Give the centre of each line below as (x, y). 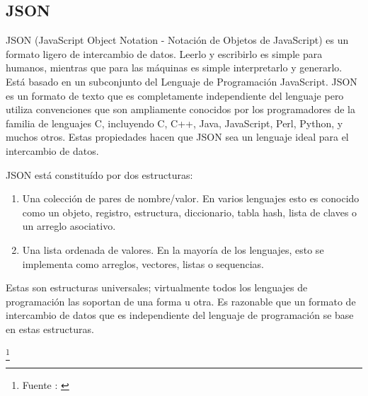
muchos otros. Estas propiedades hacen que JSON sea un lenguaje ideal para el (177, 137)
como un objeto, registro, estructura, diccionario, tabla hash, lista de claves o (190, 212)
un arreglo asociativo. (69, 226)
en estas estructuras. (50, 328)
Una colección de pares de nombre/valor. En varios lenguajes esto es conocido (191, 198)
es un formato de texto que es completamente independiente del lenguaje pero (175, 95)
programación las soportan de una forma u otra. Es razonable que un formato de (181, 301)
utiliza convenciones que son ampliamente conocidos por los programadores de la (181, 109)
